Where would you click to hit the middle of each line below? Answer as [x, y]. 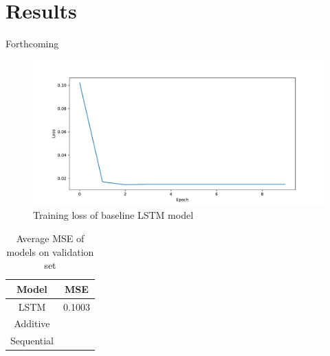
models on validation [50, 251]
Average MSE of [50, 238]
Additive [32, 323]
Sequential [32, 341]
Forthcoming [32, 44]
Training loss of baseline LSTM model [113, 215]
